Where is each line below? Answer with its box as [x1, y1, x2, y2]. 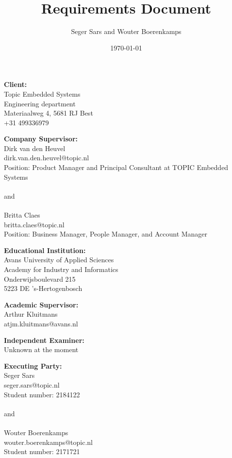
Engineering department [4, 98, 76, 108]
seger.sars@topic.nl [4, 379, 60, 390]
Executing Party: [4, 360, 62, 371]
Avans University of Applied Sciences [4, 254, 114, 265]
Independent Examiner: [4, 335, 84, 345]
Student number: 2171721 [4, 446, 80, 457]
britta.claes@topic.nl [4, 219, 65, 229]
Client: [4, 79, 27, 89]
